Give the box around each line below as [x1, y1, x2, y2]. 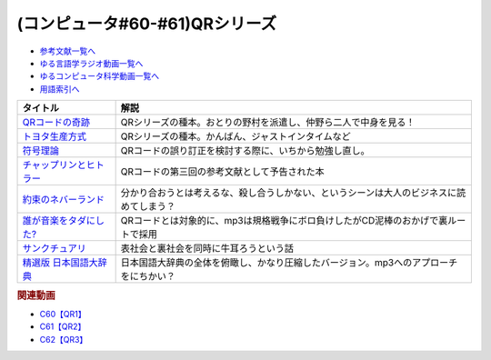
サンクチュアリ [22, 242, 86, 255]
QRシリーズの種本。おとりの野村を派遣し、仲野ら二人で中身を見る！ [120, 116, 416, 129]
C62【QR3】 [39, 334, 88, 345]
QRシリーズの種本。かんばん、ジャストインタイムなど [120, 130, 352, 143]
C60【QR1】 [39, 308, 86, 319]
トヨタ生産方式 [22, 130, 86, 143]
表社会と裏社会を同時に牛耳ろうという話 [120, 242, 295, 255]
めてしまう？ [120, 200, 176, 213]
